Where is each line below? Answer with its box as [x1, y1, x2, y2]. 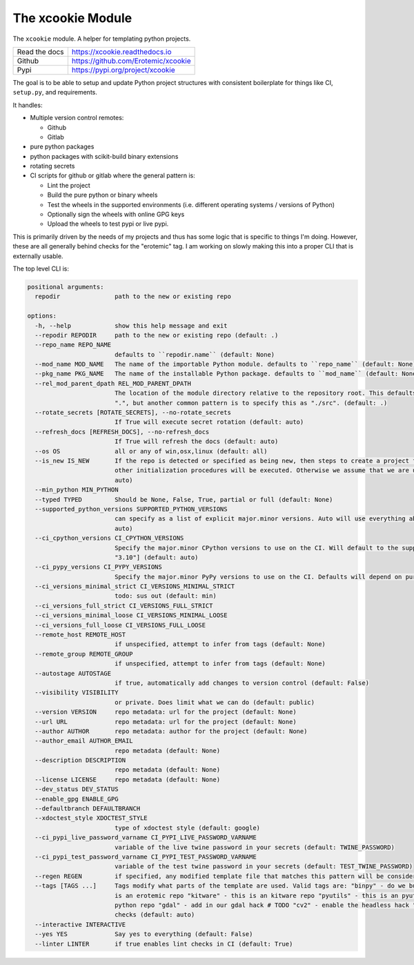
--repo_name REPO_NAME [34, 341, 112, 349]
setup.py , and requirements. [12, 88, 98, 97]
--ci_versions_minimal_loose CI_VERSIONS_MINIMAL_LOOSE [34, 612, 228, 619]
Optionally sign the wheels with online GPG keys [47, 211, 185, 219]
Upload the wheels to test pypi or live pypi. [47, 220, 169, 228]
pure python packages [30, 142, 95, 151]
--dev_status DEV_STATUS [34, 786, 119, 793]
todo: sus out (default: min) [114, 592, 217, 600]
